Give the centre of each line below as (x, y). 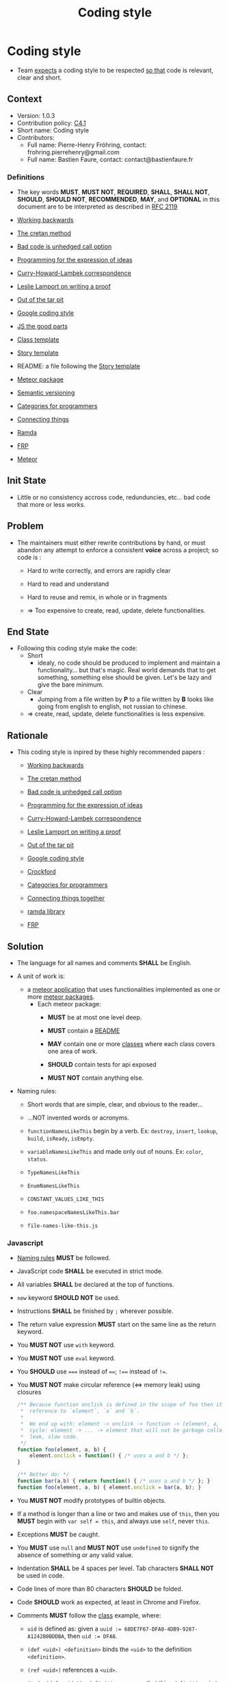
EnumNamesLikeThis (53, 1186)
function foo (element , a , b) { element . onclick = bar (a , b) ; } (109, 1487)
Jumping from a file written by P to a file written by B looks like (125, 699)
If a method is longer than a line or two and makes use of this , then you (118, 1513)
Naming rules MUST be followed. (64, 1258)
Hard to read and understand (68, 584)
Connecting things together (66, 898)
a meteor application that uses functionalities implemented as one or (124, 990)
